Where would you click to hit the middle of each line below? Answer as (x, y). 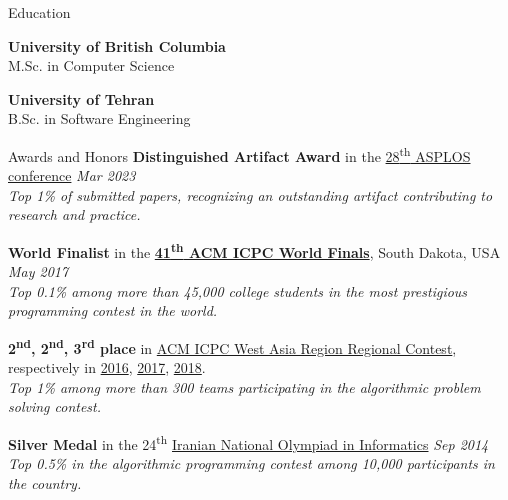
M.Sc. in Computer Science (91, 65)
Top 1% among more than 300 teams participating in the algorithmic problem (244, 386)
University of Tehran (81, 98)
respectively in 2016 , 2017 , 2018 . (107, 367)
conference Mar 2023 (72, 175)
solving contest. (55, 406)
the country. (45, 482)
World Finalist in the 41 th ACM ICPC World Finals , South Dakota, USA (254, 250)
